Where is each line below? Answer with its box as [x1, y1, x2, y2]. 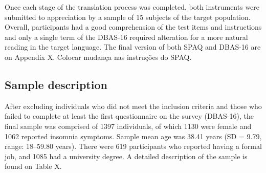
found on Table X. [5, 161, 62, 171]
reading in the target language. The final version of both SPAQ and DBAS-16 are [5, 41, 261, 52]
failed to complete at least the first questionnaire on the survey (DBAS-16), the [5, 111, 254, 121]
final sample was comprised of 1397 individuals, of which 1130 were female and [5, 120, 252, 131]
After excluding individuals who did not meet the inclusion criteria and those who [5, 100, 262, 111]
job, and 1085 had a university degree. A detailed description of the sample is [5, 150, 248, 161]
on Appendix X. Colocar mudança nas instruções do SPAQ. [5, 51, 192, 62]
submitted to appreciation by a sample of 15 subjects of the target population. [5, 11, 251, 22]
